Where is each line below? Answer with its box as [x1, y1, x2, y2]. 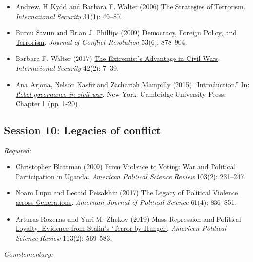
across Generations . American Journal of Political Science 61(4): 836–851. [15, 197, 236, 207]
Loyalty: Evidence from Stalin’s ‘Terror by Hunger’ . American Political [15, 223, 227, 233]
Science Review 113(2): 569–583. [15, 232, 112, 242]
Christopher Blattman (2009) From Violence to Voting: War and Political [15, 161, 235, 172]
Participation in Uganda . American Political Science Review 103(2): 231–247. [15, 171, 246, 181]
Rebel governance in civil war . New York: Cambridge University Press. [15, 89, 226, 99]
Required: [4, 145, 31, 155]
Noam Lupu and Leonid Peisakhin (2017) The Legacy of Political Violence [15, 187, 238, 198]
